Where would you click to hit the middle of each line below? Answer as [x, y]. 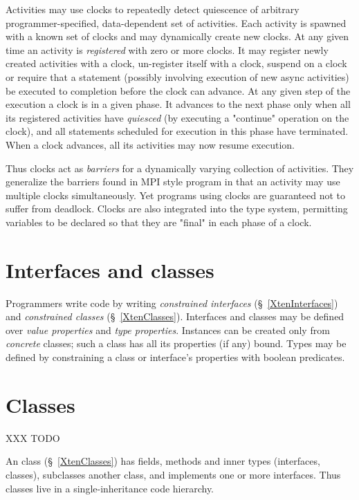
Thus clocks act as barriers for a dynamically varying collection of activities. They [180, 168]
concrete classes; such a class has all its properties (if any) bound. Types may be [176, 343]
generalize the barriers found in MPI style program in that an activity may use [173, 182]
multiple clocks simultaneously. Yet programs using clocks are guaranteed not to [175, 195]
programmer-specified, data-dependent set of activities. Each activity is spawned [176, 22]
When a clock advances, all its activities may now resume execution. [150, 144]
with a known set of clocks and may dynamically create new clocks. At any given [177, 36]
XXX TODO [33, 437]
